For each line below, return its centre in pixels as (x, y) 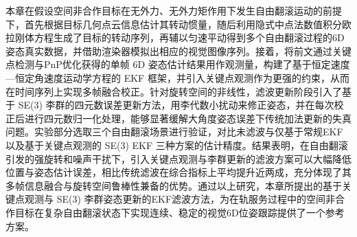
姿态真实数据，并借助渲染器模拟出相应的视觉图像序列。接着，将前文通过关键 (178, 50)
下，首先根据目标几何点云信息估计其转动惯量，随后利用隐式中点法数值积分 (174, 24)
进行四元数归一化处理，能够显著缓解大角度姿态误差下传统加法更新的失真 (188, 118)
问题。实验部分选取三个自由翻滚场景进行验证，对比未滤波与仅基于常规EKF (174, 132)
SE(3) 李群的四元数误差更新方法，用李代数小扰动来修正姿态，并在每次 (176, 105)
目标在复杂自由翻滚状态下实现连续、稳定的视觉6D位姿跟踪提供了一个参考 (180, 212)
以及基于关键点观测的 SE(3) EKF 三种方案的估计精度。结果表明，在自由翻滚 (177, 145)
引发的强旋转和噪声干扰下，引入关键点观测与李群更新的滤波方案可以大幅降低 (178, 158)
